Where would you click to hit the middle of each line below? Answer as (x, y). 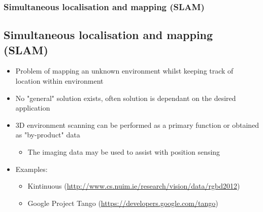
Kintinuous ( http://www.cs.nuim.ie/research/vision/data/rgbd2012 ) (134, 186)
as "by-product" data (48, 135)
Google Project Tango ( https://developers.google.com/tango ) (123, 203)
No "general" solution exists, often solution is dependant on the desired (126, 98)
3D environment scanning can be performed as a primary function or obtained (137, 125)
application (33, 108)
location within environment (59, 81)
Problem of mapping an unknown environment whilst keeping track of (124, 71)
